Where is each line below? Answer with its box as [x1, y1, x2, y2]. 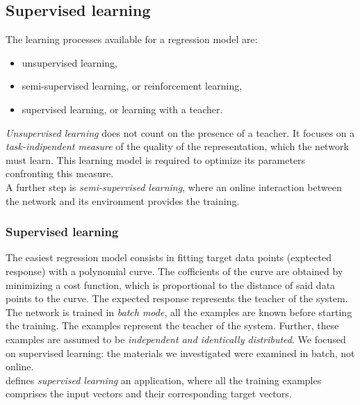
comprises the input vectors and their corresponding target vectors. [6, 386, 292, 401]
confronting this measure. [6, 166, 114, 181]
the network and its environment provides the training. [6, 193, 240, 208]
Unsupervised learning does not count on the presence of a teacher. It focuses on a [6, 125, 355, 140]
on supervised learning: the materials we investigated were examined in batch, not [6, 345, 355, 360]
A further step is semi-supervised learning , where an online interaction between [6, 179, 342, 194]
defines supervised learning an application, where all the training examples [6, 372, 322, 387]
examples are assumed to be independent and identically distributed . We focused [6, 331, 346, 346]
